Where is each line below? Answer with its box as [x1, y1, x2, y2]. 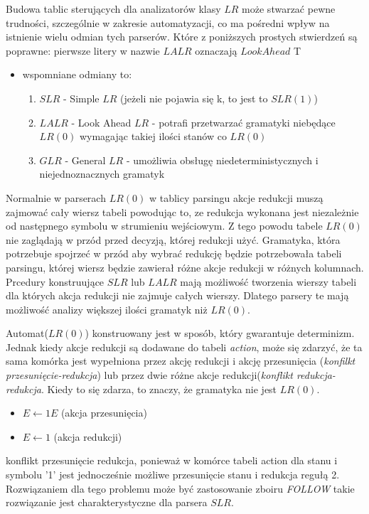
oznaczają [195, 43, 237, 58]
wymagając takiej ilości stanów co [79, 129, 227, 144]
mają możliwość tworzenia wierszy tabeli [180, 274, 357, 289]
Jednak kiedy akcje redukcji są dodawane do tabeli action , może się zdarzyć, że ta [6, 339, 363, 354]
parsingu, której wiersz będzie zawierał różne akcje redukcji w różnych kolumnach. [6, 259, 364, 274]
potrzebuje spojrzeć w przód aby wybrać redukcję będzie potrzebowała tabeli [6, 246, 342, 261]
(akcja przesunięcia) [60, 405, 147, 420]
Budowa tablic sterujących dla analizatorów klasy [6, 1, 221, 16]
